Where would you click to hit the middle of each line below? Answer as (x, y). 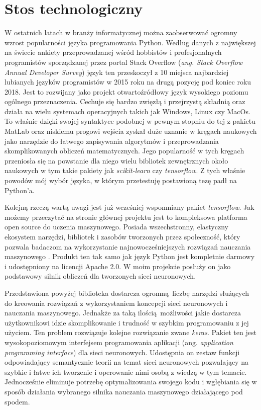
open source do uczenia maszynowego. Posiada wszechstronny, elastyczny (116, 227)
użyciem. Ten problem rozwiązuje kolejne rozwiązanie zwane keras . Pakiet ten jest (130, 332)
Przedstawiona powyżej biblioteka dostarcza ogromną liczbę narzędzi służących (127, 293)
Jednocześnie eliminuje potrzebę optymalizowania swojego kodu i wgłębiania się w (131, 382)
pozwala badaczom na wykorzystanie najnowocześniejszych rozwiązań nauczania (128, 246)
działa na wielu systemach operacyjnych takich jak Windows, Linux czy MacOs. (127, 111)
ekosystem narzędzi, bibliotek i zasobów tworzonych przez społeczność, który (122, 236)
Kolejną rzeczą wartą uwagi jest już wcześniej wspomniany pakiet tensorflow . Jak (129, 207)
